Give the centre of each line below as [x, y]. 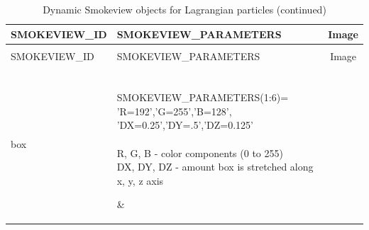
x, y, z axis [140, 180]
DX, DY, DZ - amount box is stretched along [215, 167]
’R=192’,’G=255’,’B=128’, [174, 111]
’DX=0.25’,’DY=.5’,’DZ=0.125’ [185, 125]
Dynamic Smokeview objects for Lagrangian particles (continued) [184, 9]
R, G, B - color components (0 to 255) [200, 153]
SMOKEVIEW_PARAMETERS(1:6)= [203, 97]
